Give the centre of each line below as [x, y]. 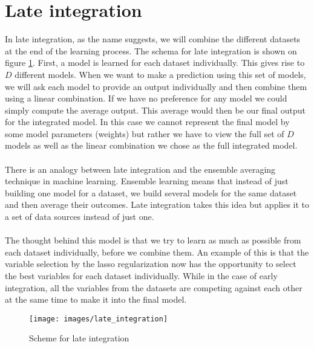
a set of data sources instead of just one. [80, 217]
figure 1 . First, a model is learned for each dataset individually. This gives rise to [155, 63]
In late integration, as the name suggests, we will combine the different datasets [153, 39]
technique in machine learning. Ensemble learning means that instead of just [147, 181]
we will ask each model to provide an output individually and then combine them [156, 86]
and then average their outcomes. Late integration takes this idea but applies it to [157, 205]
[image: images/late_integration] [99, 319]
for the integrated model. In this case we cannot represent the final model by [147, 122]
